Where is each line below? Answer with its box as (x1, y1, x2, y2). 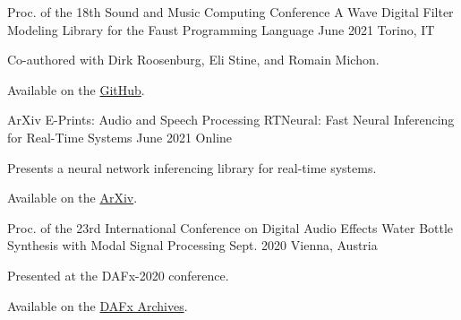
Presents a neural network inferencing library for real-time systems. (7, 158, 377, 177)
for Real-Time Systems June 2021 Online (7, 127, 233, 146)
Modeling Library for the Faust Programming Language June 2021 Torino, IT (7, 20, 435, 39)
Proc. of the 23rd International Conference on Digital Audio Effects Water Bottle (7, 218, 454, 237)
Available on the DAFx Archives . (7, 296, 188, 315)
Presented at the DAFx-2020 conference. (7, 265, 229, 284)
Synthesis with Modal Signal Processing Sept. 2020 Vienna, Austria (7, 236, 378, 255)
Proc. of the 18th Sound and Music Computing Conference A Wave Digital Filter (7, 3, 454, 21)
